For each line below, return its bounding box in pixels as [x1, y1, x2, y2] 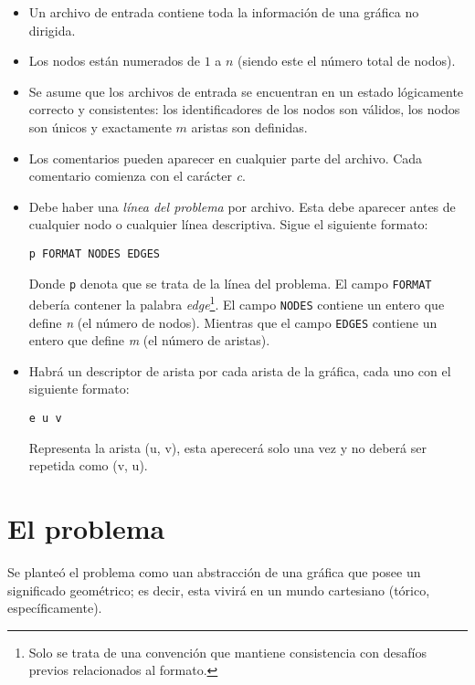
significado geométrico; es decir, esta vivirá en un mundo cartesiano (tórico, [7, 580, 430, 599]
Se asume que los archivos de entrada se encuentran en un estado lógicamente [28, 81, 464, 100]
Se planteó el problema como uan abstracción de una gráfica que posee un [7, 562, 421, 581]
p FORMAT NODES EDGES [28, 247, 160, 260]
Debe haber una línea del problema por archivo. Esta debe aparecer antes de [28, 196, 456, 216]
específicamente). [7, 598, 102, 617]
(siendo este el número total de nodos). [237, 51, 456, 70]
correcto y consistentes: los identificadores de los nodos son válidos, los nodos [28, 100, 460, 119]
